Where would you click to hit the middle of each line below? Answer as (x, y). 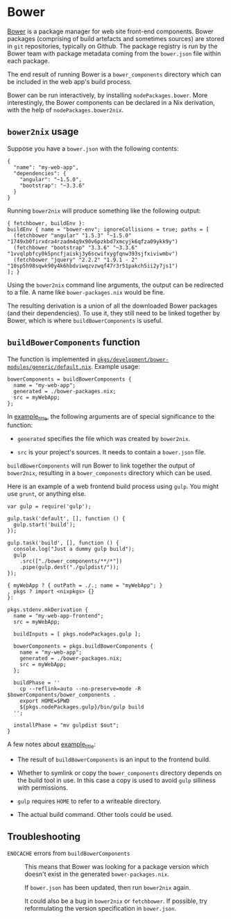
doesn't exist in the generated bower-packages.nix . (97, 874)
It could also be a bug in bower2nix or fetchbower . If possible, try (116, 901)
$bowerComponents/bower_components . (62, 695)
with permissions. (42, 788)
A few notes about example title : (51, 745)
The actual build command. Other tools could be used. (95, 815)
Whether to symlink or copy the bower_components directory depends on (119, 773)
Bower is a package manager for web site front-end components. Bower (110, 31)
